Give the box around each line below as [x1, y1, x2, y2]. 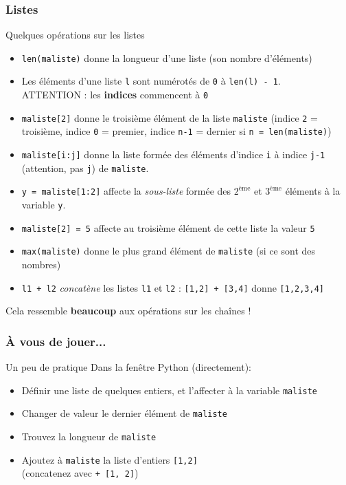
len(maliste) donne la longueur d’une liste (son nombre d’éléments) [21, 50, 312, 65]
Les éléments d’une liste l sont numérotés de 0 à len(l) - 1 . [21, 74, 281, 88]
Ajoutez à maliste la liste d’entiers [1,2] [21, 452, 198, 466]
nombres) [21, 257, 61, 272]
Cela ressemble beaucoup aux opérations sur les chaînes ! [5, 303, 251, 318]
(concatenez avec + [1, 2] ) [21, 466, 139, 480]
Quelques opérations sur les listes [5, 28, 145, 42]
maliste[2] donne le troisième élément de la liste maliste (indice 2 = [21, 110, 319, 125]
